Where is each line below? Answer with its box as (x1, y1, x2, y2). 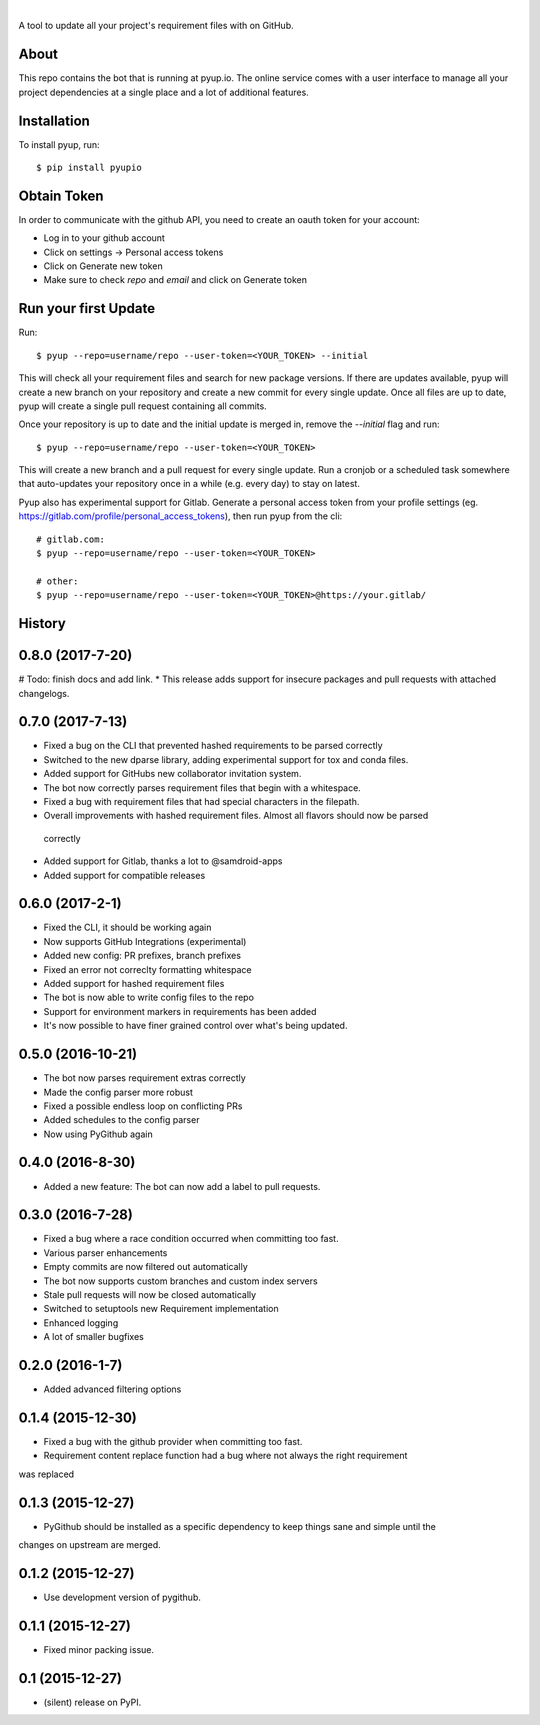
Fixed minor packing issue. (43, 1643, 155, 1655)
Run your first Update (18, 300, 155, 317)
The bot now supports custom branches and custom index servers (43, 1275, 319, 1287)
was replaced (18, 1468, 75, 1480)
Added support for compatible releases (43, 869, 206, 881)
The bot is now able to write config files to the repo (43, 991, 255, 1004)
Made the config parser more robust (43, 1086, 194, 1098)
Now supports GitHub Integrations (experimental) (43, 935, 247, 947)
